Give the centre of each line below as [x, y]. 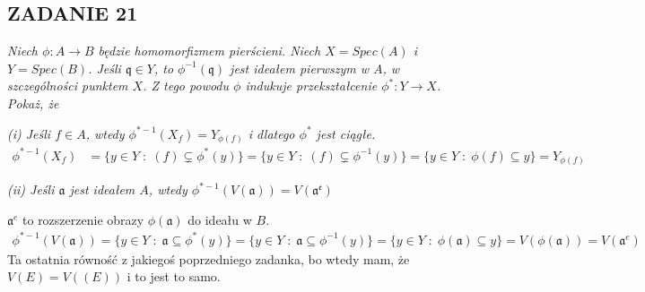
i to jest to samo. [174, 276]
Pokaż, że [33, 103]
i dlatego [271, 133]
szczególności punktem [68, 86]
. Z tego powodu [186, 86]
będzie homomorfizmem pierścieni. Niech [209, 51]
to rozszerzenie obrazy [83, 219]
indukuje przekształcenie [311, 86]
